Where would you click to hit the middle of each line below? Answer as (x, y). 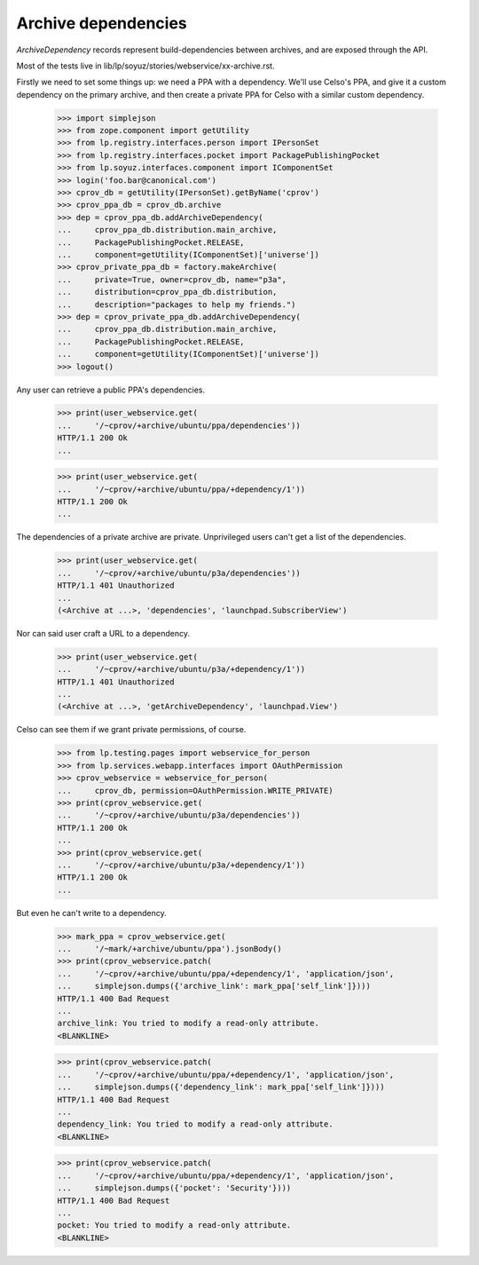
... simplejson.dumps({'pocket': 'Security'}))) (174, 1188)
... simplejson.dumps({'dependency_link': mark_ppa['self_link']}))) (221, 1087)
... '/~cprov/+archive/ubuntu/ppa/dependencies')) (179, 425)
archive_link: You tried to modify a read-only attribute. (188, 1024)
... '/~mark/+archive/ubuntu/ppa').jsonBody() (170, 949)
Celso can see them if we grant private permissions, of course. (131, 730)
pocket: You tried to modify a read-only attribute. (174, 1225)
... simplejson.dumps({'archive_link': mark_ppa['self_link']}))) (214, 986)
